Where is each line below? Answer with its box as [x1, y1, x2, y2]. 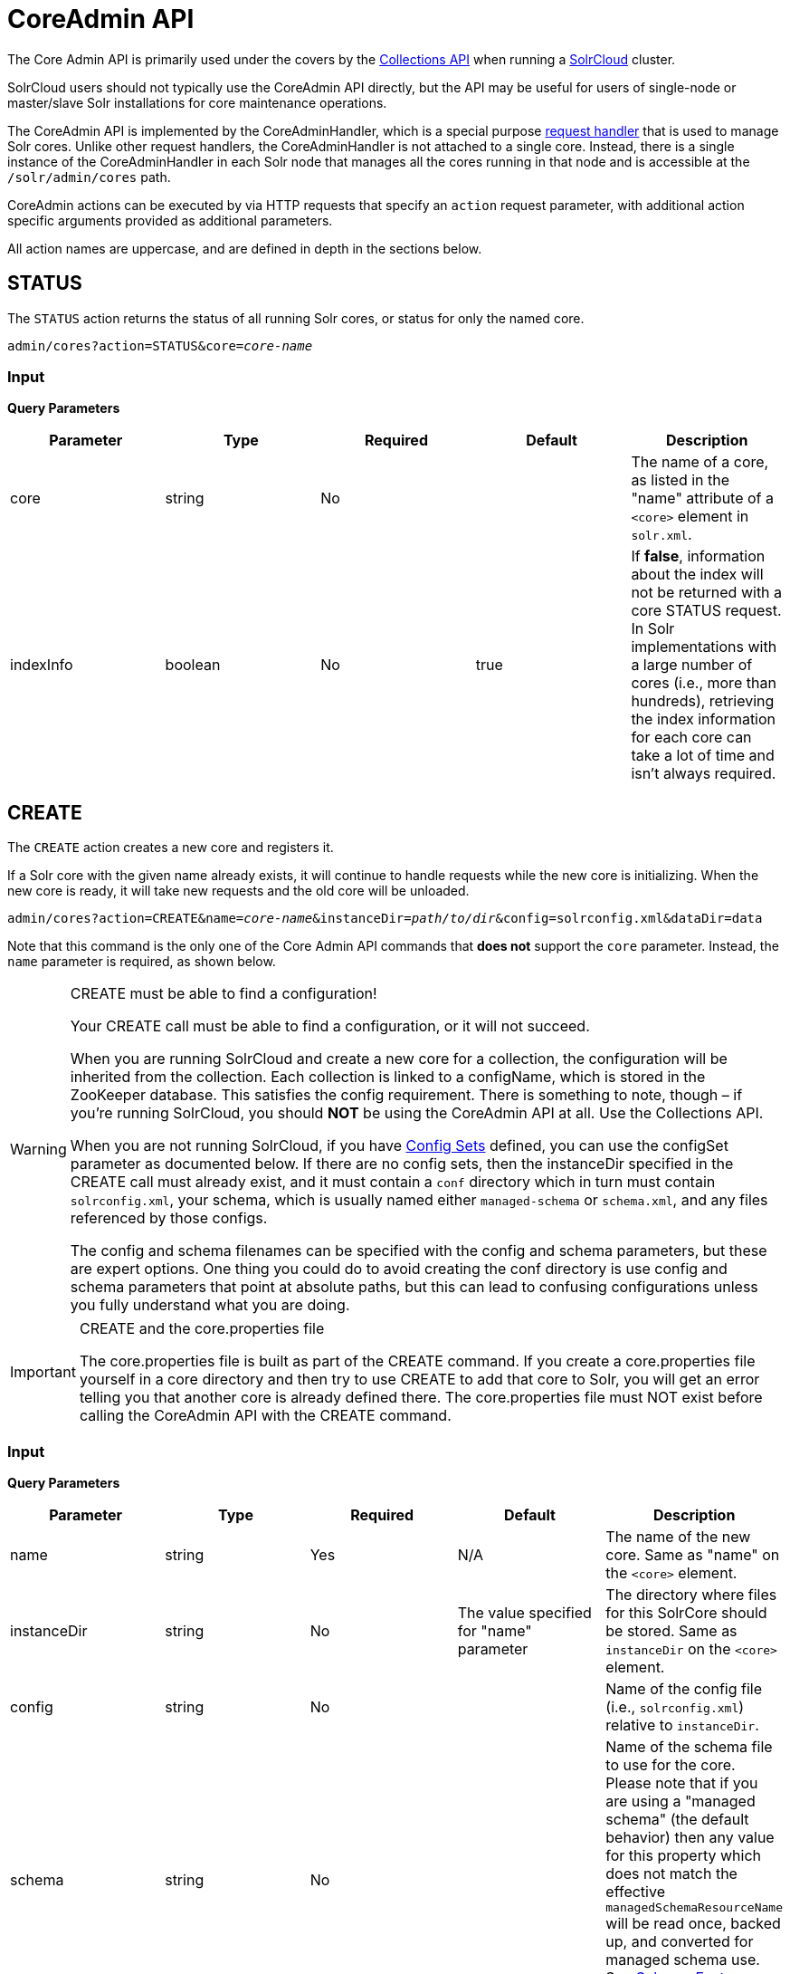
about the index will [631, 565, 764, 584]
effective [605, 1882, 665, 1901]
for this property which [605, 1845, 761, 1864]
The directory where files [605, 1585, 777, 1604]
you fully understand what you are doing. [70, 1296, 350, 1315]
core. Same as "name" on [605, 1545, 780, 1564]
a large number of [631, 656, 753, 675]
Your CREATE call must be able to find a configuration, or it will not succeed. [70, 1017, 590, 1036]
